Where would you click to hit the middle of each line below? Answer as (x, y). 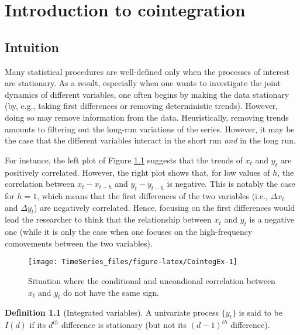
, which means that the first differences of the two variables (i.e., (152, 195)
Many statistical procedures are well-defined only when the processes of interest (147, 71)
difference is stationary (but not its (124, 325)
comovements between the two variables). (79, 243)
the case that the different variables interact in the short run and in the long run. (150, 140)
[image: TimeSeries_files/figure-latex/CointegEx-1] (133, 262)
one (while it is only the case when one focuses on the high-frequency (129, 232)
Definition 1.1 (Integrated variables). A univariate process (112, 312)
